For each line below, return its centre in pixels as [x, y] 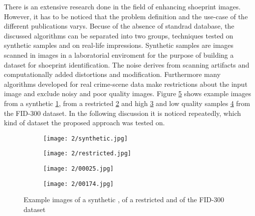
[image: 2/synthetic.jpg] [85, 138]
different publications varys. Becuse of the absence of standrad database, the [119, 26]
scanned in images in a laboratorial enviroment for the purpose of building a [119, 54]
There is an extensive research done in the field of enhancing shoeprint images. [122, 6]
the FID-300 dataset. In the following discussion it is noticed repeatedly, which [123, 113]
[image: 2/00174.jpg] [79, 184]
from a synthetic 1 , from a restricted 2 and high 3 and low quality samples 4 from [127, 103]
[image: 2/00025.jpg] [79, 169]
